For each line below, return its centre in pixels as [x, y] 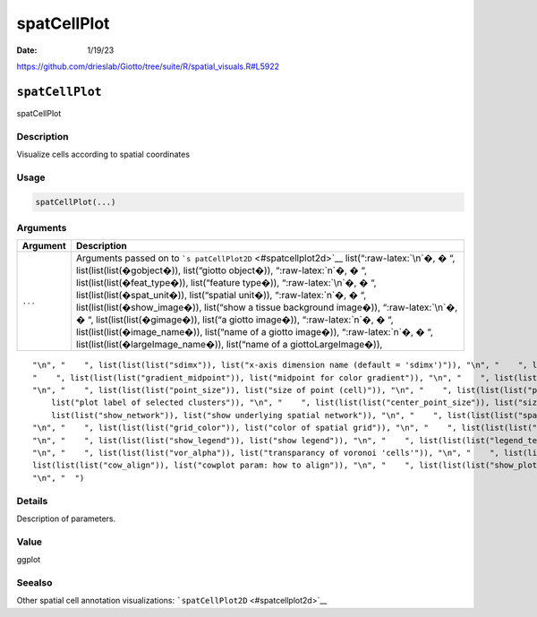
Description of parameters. [66, 518]
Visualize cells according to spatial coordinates [103, 154]
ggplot [29, 560]
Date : [27, 50]
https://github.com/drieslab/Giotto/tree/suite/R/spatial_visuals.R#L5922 [148, 66]
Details [32, 501]
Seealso [34, 582]
